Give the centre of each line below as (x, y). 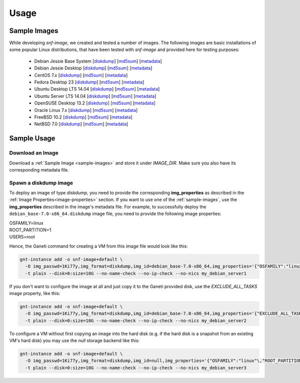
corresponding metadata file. (39, 169)
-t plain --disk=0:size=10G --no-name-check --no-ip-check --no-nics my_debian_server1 (136, 273)
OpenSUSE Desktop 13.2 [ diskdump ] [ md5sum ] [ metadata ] (95, 103)
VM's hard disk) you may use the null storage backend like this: (74, 340)
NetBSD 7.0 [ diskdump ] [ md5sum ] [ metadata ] (81, 124)
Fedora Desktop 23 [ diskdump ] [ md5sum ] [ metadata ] (89, 82)
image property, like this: (35, 293)
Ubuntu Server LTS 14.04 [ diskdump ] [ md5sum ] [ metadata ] (95, 96)
